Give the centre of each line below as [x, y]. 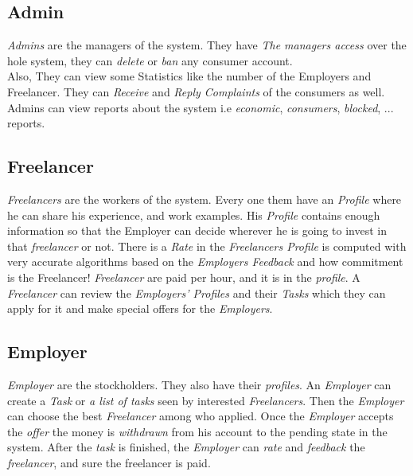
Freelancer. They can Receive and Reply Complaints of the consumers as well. [196, 91]
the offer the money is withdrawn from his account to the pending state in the [197, 431]
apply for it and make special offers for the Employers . [140, 308]
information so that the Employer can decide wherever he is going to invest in [197, 230]
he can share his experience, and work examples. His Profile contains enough [194, 215]
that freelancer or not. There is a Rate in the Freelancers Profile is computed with [207, 246]
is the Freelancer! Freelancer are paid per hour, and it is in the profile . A [184, 277]
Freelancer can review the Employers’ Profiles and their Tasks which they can [197, 293]
